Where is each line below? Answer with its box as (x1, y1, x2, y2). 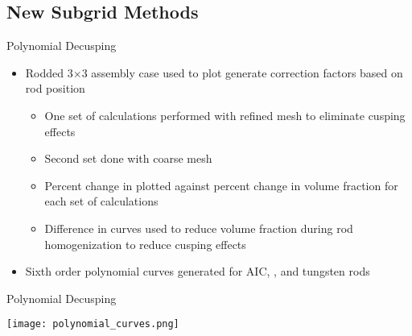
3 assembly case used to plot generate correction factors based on (81, 64, 403, 81)
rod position (25, 80, 85, 97)
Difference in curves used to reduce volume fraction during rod (44, 219, 353, 236)
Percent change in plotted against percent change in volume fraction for (44, 176, 398, 193)
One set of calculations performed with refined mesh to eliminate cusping (44, 106, 406, 123)
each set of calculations (44, 193, 159, 209)
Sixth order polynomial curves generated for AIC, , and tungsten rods (25, 263, 370, 280)
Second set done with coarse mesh (44, 150, 212, 167)
